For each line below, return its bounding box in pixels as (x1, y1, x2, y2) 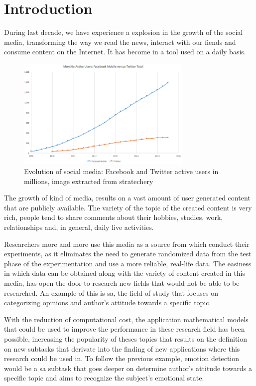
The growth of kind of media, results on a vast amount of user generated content (4, 193, 251, 203)
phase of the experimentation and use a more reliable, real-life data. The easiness (4, 258, 252, 268)
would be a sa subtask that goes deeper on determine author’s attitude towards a (4, 363, 253, 373)
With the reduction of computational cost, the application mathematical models (4, 314, 249, 324)
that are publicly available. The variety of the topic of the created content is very (4, 202, 252, 212)
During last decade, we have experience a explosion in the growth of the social (4, 27, 243, 37)
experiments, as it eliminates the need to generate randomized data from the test (4, 248, 252, 259)
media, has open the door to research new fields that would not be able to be (4, 278, 240, 288)
